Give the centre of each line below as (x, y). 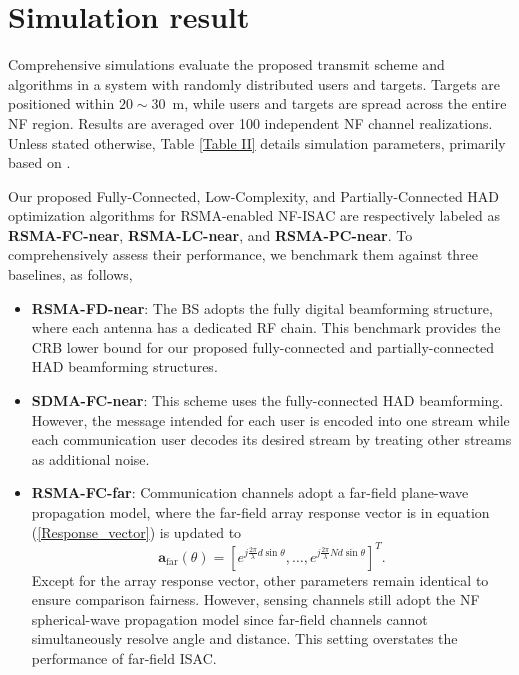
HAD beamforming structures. (124, 366)
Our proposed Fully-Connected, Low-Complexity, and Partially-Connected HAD (254, 195)
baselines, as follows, (70, 274)
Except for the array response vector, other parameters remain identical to (260, 579)
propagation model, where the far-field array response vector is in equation (260, 512)
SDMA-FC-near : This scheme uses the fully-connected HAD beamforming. (267, 400)
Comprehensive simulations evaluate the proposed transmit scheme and (226, 64)
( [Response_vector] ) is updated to (136, 531)
